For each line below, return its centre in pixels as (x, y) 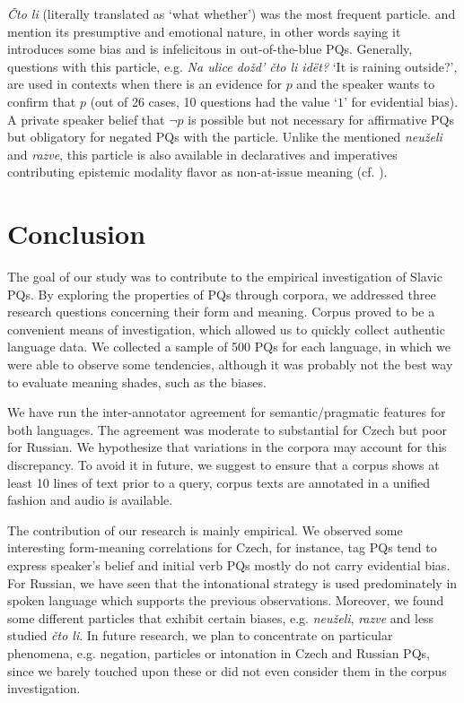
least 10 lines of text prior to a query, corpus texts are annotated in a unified (219, 482)
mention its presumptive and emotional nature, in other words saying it (204, 31)
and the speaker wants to (366, 84)
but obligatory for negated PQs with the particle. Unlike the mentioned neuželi (225, 137)
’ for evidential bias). (401, 101)
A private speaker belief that (86, 119)
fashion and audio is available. (90, 500)
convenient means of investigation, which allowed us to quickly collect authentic (226, 329)
